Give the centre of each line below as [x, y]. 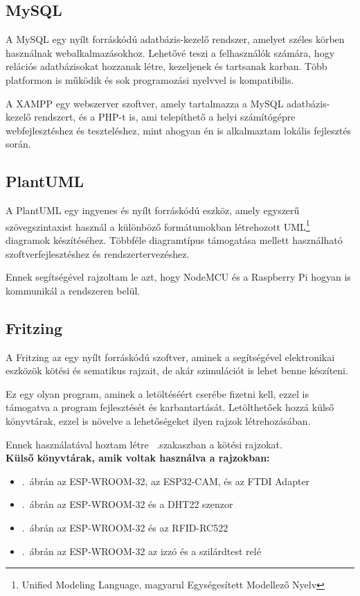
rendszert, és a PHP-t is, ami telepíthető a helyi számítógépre [165, 117]
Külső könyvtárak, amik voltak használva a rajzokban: [138, 458]
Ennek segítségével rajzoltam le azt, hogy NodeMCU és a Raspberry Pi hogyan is [178, 277]
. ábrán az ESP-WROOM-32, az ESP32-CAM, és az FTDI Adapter [166, 481]
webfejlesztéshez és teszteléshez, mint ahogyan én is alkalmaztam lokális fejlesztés [179, 130]
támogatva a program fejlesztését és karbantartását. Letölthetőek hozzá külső [170, 407]
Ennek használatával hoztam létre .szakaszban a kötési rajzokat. [144, 444]
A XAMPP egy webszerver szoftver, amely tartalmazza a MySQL [145, 103]
